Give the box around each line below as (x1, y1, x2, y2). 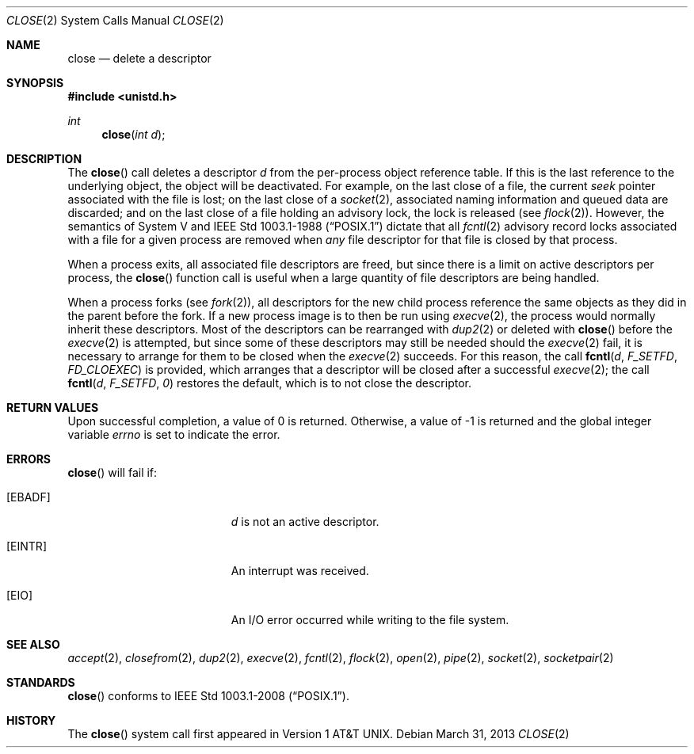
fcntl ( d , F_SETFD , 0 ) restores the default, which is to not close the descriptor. (67, 376, 472, 390)
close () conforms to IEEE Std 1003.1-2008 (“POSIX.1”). (67, 689, 349, 703)
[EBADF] (6, 490, 51, 504)
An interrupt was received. (231, 564, 369, 577)
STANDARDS (6, 676, 75, 689)
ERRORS (6, 452, 51, 466)
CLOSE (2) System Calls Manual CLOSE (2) (6, 13, 224, 27)
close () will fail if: (67, 466, 158, 479)
